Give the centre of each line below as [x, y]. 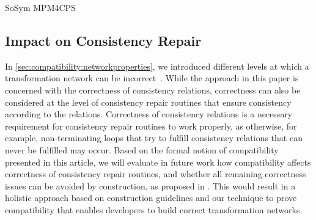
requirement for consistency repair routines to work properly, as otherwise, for [151, 126]
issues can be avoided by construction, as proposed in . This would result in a [150, 185]
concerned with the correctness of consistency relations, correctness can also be [153, 90]
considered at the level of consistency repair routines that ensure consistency [148, 102]
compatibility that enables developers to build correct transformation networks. [154, 209]
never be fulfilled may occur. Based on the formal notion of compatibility [142, 149]
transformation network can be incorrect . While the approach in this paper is [152, 78]
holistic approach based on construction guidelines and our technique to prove [151, 198]
